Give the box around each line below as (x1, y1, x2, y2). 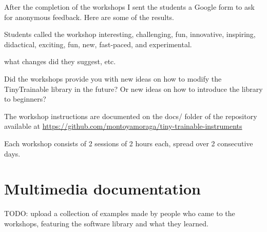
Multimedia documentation (4, 178, 201, 199)
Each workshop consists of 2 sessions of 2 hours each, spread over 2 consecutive (4, 138, 253, 148)
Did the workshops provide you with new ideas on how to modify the (4, 73, 222, 84)
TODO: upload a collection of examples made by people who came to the (4, 208, 235, 219)
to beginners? (4, 93, 46, 104)
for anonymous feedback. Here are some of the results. (4, 11, 174, 22)
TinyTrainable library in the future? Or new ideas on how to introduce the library (4, 83, 263, 94)
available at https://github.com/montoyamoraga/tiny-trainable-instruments (4, 121, 242, 131)
